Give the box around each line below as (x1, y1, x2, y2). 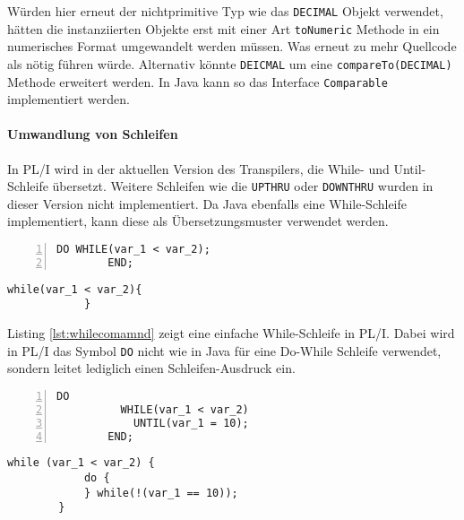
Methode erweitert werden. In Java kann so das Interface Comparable (7, 72, 388, 91)
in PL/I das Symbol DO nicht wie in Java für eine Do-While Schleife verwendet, (7, 341, 442, 360)
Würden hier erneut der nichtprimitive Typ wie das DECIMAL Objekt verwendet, (7, 2, 443, 20)
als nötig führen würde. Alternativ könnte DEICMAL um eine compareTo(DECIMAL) (7, 54, 452, 73)
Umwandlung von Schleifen (7, 125, 178, 143)
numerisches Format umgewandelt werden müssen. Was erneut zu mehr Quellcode (7, 37, 457, 56)
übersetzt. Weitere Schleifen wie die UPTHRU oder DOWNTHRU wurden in (52, 177, 434, 195)
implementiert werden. (7, 90, 130, 108)
